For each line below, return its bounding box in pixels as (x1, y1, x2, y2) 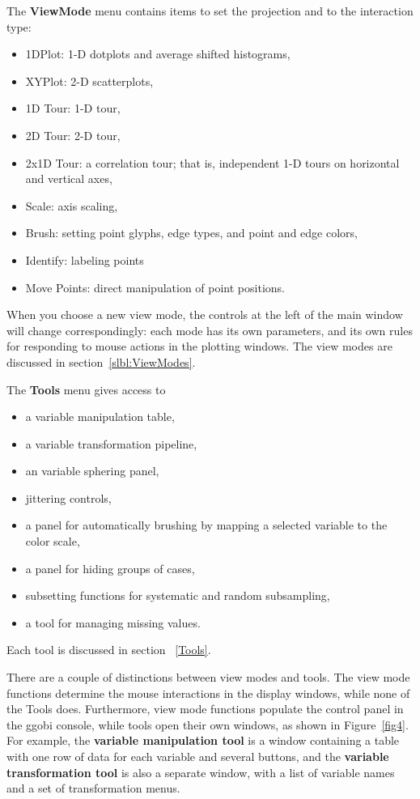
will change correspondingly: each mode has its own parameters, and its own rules (6, 321, 413, 338)
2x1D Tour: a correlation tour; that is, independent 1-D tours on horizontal (25, 154, 400, 171)
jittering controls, (25, 489, 112, 506)
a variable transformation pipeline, (25, 435, 197, 452)
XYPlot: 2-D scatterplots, (25, 72, 154, 89)
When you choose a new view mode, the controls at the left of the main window (6, 306, 403, 323)
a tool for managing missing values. (25, 614, 201, 631)
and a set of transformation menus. (6, 780, 180, 797)
